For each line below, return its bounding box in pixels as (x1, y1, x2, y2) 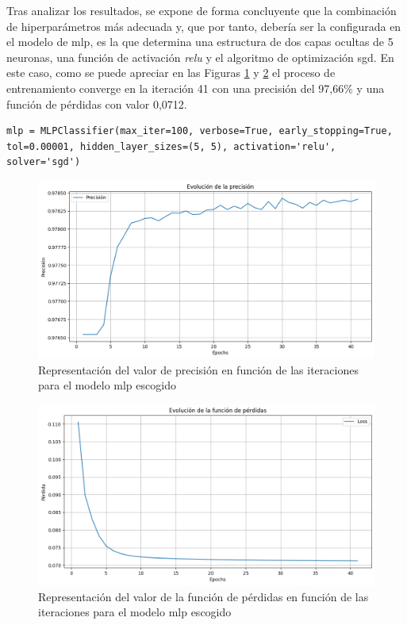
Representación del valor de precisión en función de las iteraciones (38, 361, 359, 378)
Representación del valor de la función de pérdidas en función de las (38, 588, 369, 604)
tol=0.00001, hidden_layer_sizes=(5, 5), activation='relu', (6, 140, 336, 152)
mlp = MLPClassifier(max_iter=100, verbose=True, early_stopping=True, (6, 125, 393, 137)
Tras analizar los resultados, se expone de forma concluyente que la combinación (6, 2, 397, 18)
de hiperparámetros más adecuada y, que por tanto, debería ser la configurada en (6, 17, 401, 34)
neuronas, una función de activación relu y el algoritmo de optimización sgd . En (6, 48, 394, 65)
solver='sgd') (6, 156, 81, 168)
